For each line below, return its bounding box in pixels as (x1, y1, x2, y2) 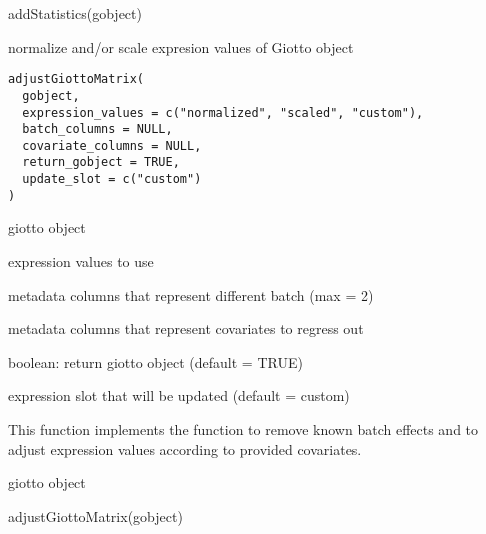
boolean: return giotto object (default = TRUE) (8, 351, 303, 372)
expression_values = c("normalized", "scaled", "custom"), (22, 105, 424, 120)
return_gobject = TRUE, (22, 155, 180, 170)
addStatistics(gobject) (8, 3, 142, 23)
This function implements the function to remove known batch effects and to (8, 419, 479, 439)
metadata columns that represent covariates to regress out (8, 318, 364, 339)
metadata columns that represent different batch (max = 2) (8, 284, 374, 305)
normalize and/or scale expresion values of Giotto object (8, 36, 354, 57)
